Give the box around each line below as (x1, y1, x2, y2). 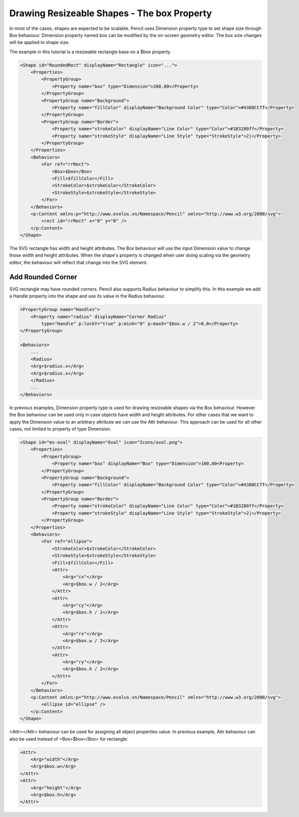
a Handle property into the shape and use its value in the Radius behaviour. (9, 293, 166, 299)
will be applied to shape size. (9, 39, 70, 46)
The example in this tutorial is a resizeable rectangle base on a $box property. (9, 49, 172, 55)
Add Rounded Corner (9, 272, 78, 281)
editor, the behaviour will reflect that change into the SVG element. (9, 259, 148, 265)
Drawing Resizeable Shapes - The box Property (9, 8, 212, 19)
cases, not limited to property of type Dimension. (9, 426, 111, 432)
